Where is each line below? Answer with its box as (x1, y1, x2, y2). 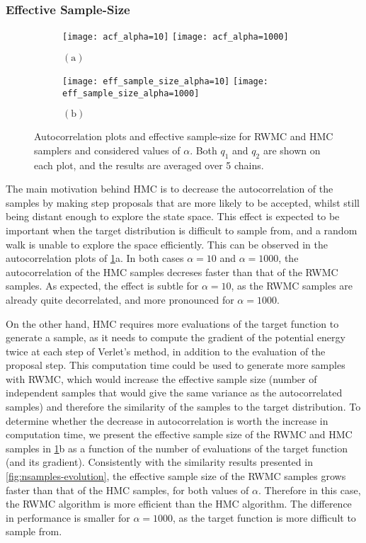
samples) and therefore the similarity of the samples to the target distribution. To (6, 399, 361, 414)
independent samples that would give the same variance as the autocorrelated (6, 385, 343, 400)
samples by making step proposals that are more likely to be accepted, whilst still (6, 195, 360, 210)
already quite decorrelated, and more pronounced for (6, 292, 234, 307)
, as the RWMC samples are (231, 278, 353, 293)
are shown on (263, 142, 321, 157)
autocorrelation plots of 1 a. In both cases (6, 251, 184, 265)
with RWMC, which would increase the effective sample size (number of (6, 371, 317, 386)
